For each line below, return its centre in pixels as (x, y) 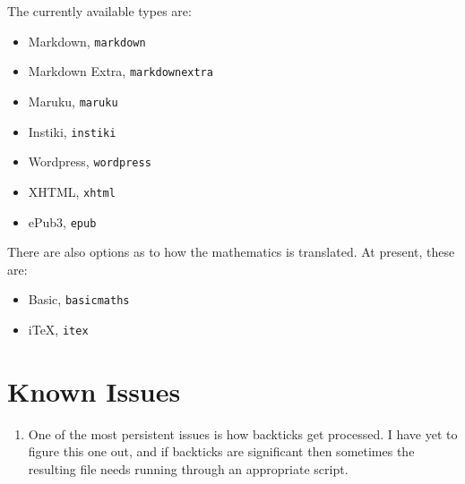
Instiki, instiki (72, 131)
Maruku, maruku (73, 101)
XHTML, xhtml (72, 191)
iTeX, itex (58, 330)
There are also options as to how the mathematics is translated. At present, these (231, 252)
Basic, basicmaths (79, 299)
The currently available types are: (99, 11)
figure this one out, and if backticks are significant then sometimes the (221, 451)
